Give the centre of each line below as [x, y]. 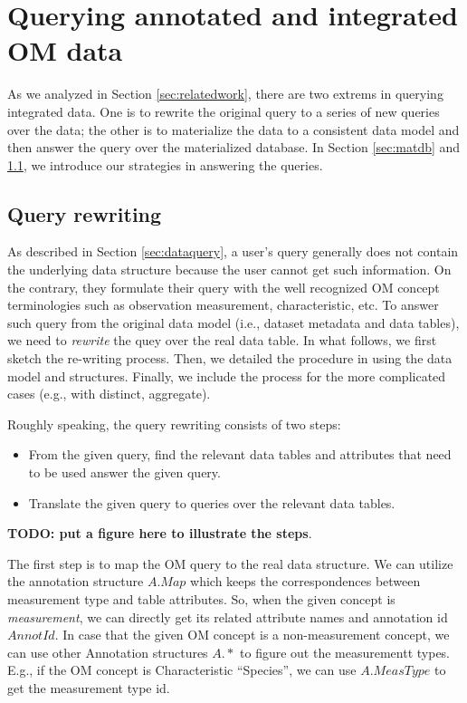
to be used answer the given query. [124, 472]
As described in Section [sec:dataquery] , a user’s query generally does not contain [233, 251]
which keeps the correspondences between [305, 581]
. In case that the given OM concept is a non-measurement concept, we [252, 635]
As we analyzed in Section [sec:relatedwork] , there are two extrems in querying [225, 94]
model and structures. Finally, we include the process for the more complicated [227, 376]
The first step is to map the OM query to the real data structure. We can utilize [230, 563]
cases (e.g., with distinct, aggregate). [109, 394]
